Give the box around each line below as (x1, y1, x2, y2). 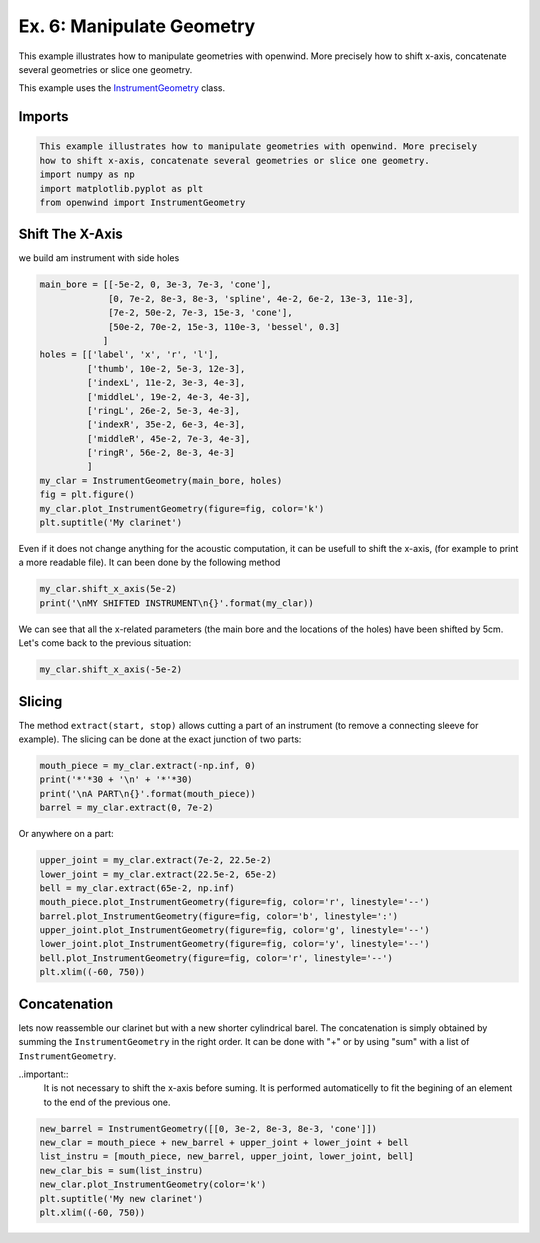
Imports (18, 108, 69, 125)
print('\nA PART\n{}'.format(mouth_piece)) (39, 788, 257, 799)
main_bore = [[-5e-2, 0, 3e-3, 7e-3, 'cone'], (39, 279, 272, 290)
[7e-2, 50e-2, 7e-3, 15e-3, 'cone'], (108, 307, 294, 319)
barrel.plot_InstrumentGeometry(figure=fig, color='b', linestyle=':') (39, 910, 399, 922)
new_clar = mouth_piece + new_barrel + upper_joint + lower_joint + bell (39, 1137, 409, 1149)
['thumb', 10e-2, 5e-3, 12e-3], (86, 363, 246, 374)
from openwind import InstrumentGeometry (39, 196, 246, 208)
